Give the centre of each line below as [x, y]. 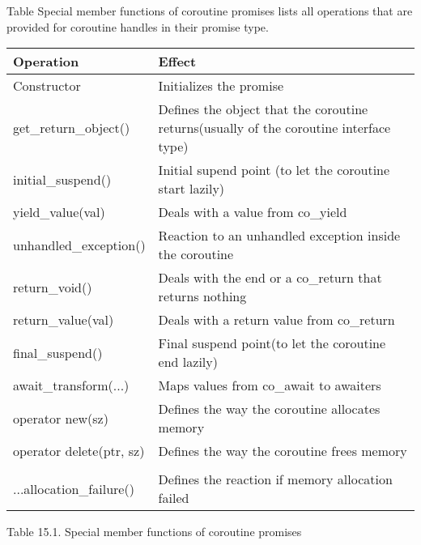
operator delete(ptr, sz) [79, 451]
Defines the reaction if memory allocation [275, 479]
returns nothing [202, 296]
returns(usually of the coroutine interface [274, 128]
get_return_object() [72, 128]
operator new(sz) [61, 418]
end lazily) [188, 362]
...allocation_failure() [74, 488]
